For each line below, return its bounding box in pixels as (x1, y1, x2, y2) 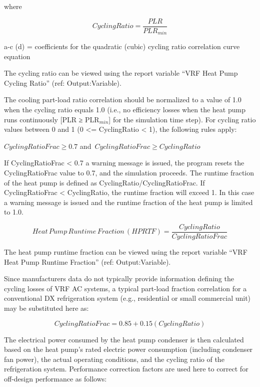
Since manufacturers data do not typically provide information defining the (4, 273, 234, 284)
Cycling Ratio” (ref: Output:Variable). (4, 77, 121, 88)
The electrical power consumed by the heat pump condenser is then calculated (4, 334, 244, 344)
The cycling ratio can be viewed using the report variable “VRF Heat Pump (4, 68, 238, 78)
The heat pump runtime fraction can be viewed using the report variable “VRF (4, 247, 247, 257)
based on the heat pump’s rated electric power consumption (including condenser (4, 344, 253, 354)
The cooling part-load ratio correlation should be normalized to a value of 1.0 (4, 94, 241, 105)
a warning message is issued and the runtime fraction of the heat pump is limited (4, 197, 253, 207)
